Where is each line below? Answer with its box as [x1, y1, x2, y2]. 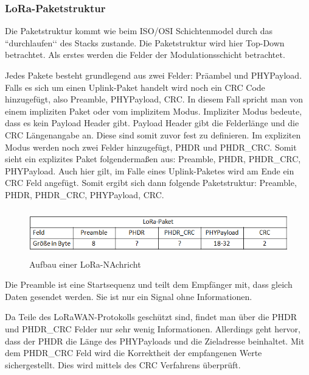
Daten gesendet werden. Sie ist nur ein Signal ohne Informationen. [5, 290, 252, 302]
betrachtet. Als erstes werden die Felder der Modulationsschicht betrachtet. [5, 48, 285, 61]
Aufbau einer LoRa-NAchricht [29, 257, 141, 270]
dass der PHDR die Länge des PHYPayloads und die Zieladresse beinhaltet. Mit [5, 334, 305, 347]
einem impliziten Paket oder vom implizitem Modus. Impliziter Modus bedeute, [5, 104, 302, 117]
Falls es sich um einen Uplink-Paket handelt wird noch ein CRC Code [5, 80, 265, 93]
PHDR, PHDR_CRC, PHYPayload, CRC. [5, 188, 164, 201]
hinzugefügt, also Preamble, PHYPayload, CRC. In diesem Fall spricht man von [5, 93, 304, 105]
